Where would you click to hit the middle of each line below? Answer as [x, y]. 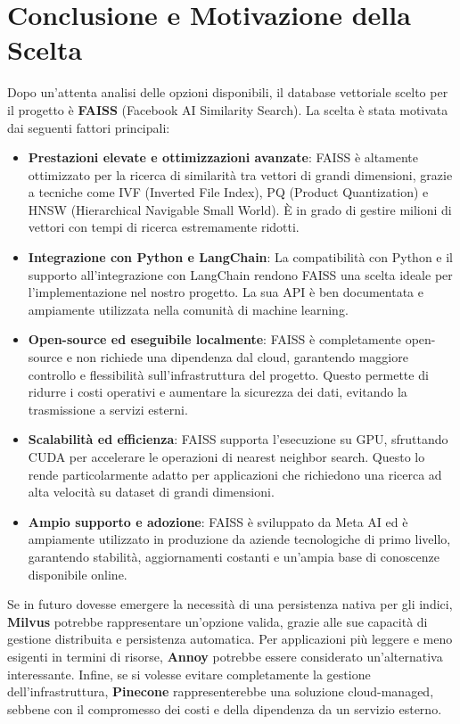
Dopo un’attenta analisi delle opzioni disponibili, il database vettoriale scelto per [228, 92]
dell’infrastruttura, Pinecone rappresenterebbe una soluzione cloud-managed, [221, 691]
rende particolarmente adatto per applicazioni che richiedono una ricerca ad [235, 474]
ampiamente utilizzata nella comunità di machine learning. [188, 309]
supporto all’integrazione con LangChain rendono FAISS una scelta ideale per [240, 274]
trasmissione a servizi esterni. [108, 409]
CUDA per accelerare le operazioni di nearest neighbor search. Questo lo [226, 457]
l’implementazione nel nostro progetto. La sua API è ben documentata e [226, 292]
